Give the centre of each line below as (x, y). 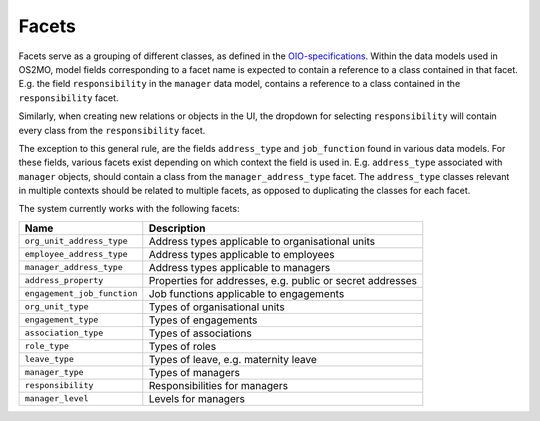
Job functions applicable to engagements (246, 293)
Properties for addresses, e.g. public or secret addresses (283, 280)
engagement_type (61, 320)
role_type (47, 346)
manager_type (54, 372)
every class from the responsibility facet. (112, 130)
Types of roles (182, 346)
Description (177, 228)
